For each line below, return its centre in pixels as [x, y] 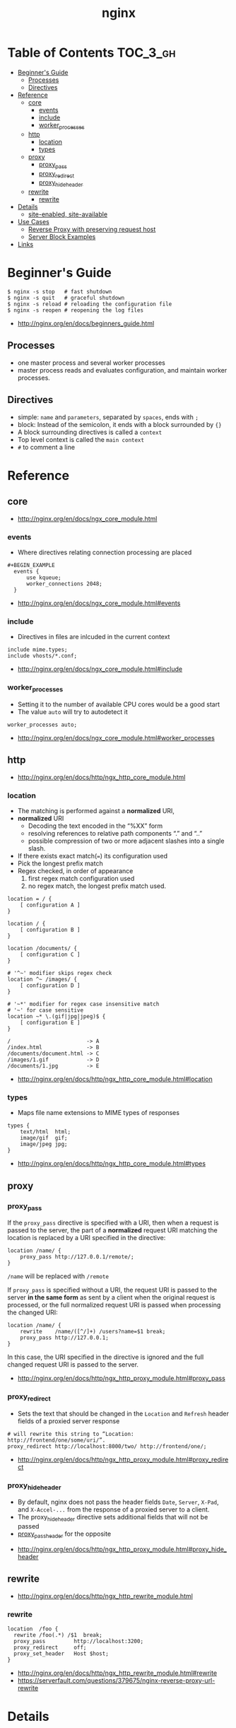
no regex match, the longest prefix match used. [97, 886]
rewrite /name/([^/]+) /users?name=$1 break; [93, 1332]
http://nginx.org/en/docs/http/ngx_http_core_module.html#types [112, 1164]
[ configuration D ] [50, 985]
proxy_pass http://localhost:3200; [78, 1642]
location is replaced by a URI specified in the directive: [87, 1238]
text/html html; [46, 1132]
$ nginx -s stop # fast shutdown [60, 292]
